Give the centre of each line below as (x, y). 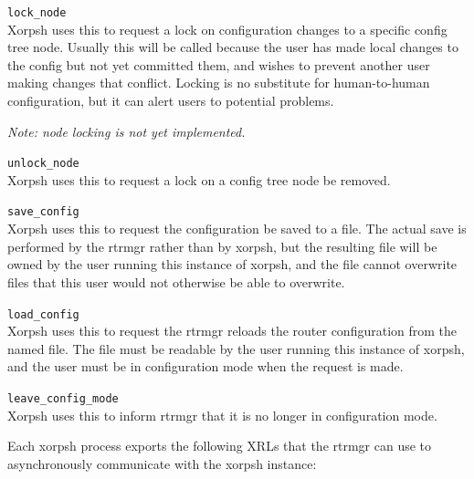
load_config (43, 314)
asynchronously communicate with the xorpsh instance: (162, 463)
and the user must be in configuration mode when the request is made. (205, 366)
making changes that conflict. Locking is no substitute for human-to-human (219, 83)
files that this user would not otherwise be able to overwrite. (176, 281)
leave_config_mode (63, 398)
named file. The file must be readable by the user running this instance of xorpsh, (236, 348)
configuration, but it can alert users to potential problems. (171, 101)
